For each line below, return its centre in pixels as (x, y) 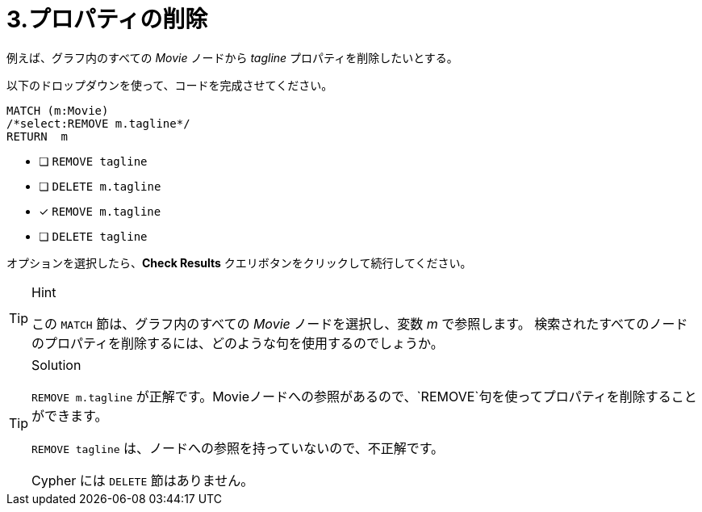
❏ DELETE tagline (93, 236)
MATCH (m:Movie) (58, 110)
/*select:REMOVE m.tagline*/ (98, 123)
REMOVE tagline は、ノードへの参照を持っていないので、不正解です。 (238, 448)
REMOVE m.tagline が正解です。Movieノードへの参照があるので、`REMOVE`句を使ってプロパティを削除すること (364, 396)
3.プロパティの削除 (107, 19)
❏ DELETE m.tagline (100, 186)
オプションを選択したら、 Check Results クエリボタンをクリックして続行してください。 (239, 262)
